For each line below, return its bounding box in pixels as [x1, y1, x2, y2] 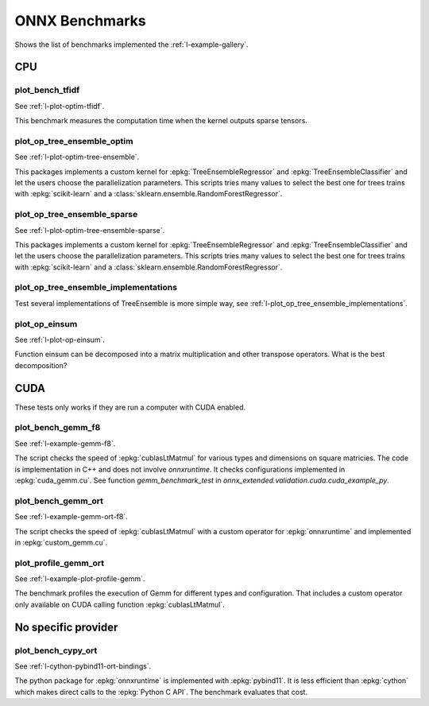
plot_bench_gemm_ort [14, 495, 103, 506]
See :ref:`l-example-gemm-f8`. [14, 438, 116, 448]
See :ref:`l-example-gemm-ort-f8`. [14, 512, 128, 522]
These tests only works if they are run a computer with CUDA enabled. [14, 402, 246, 412]
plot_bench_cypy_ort [14, 645, 98, 656]
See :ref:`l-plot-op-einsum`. [14, 335, 105, 344]
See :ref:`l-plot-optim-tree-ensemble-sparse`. [14, 225, 165, 235]
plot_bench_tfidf [14, 84, 80, 95]
